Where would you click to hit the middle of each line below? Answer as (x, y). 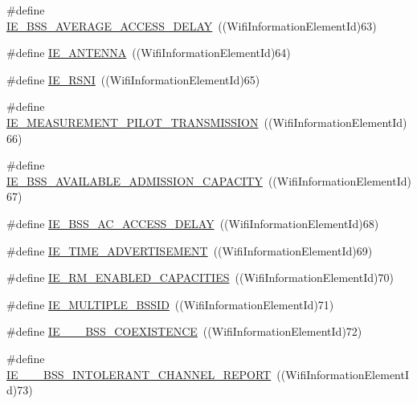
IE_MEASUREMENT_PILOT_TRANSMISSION (133, 122)
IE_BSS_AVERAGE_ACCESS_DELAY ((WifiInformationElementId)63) (192, 25)
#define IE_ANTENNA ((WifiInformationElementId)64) (149, 53)
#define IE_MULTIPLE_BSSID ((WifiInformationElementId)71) (170, 304)
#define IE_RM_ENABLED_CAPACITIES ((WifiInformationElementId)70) (200, 277)
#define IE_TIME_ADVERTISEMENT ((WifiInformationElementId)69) (190, 250)
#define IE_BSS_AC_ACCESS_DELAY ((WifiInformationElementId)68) (193, 223)
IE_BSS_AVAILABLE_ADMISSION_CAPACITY (135, 180)
